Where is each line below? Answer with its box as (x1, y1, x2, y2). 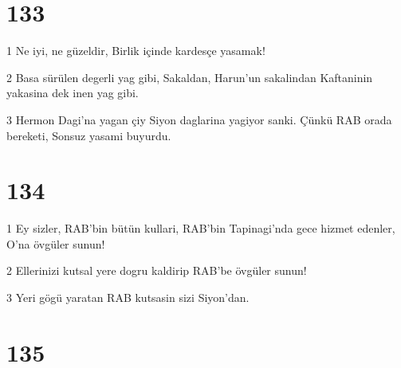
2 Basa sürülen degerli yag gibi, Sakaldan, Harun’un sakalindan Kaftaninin (6, 69, 373, 85)
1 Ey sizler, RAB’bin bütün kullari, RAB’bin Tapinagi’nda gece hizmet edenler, (6, 220, 395, 237)
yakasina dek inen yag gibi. (6, 84, 139, 101)
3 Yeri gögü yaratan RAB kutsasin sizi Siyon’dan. (6, 289, 250, 305)
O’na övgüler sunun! (6, 235, 105, 252)
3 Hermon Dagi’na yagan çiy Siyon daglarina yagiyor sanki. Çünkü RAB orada (6, 111, 392, 127)
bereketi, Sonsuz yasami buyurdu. (6, 127, 171, 143)
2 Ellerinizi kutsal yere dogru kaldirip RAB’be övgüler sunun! (6, 262, 307, 279)
